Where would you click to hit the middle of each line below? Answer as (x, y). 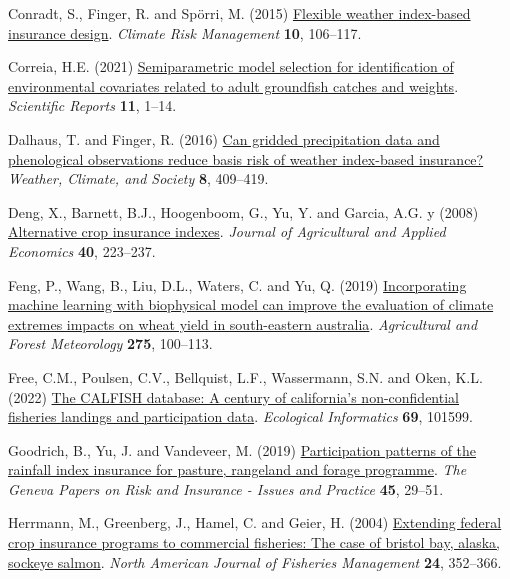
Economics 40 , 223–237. (82, 250)
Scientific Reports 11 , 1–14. (92, 105)
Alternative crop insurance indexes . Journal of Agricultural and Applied (227, 231)
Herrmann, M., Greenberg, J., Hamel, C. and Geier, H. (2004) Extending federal (255, 522)
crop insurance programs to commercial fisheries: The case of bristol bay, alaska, (254, 542)
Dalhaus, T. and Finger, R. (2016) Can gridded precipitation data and (224, 138)
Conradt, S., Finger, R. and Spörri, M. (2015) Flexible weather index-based (239, 13)
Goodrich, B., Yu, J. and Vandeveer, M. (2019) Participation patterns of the (242, 449)
